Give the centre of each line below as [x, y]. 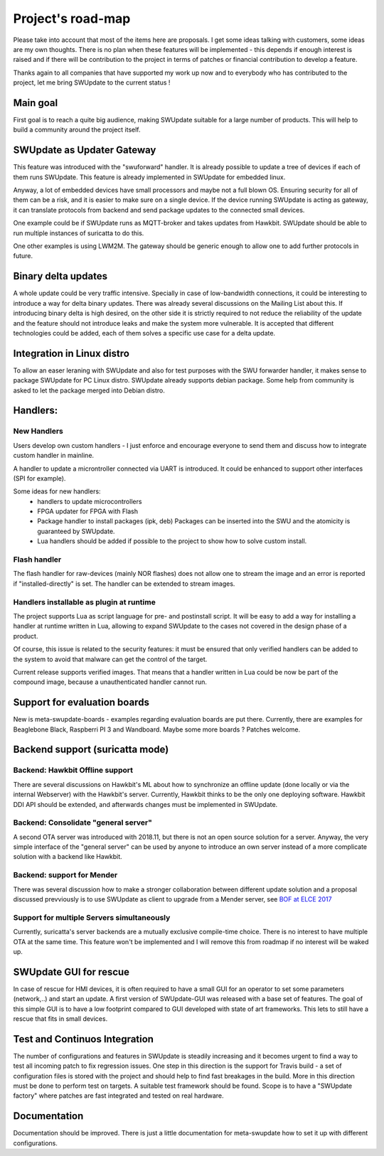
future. [23, 256]
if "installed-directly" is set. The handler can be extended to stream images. [124, 584]
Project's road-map [72, 18]
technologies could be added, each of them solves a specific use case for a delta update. [144, 333]
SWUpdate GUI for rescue [71, 972]
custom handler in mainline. [54, 456]
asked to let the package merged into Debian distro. [89, 390]
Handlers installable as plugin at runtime [84, 602]
